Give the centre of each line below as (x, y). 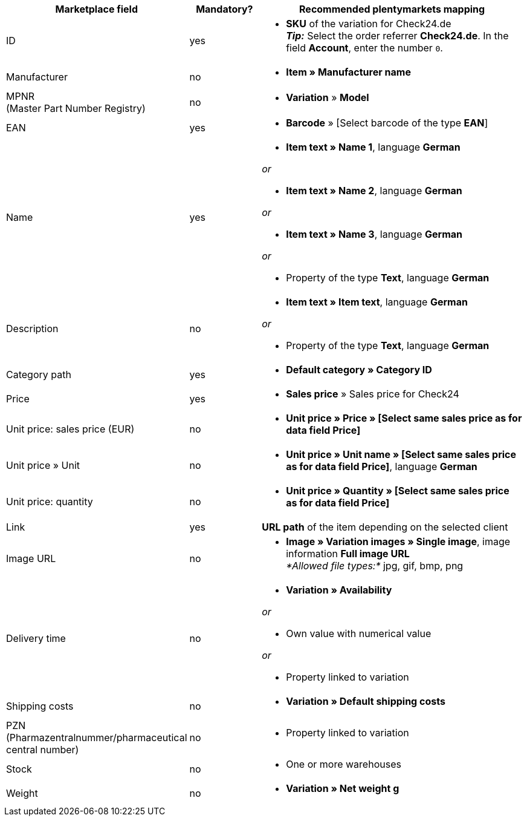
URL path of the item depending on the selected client (385, 527)
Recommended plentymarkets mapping (392, 9)
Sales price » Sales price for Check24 (373, 394)
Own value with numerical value (359, 633)
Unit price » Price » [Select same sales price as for (404, 418)
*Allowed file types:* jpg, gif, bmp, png (375, 566)
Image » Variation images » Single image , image (398, 541)
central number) (43, 750)
